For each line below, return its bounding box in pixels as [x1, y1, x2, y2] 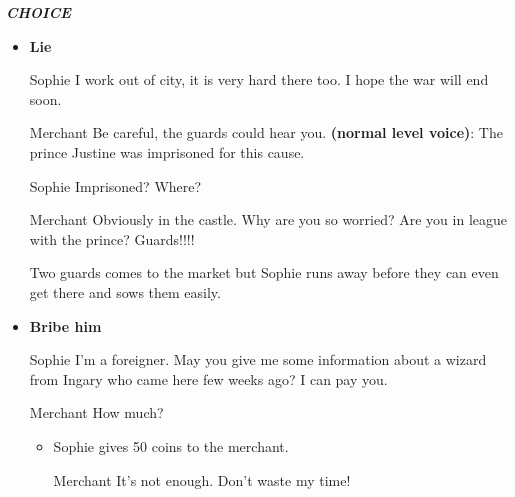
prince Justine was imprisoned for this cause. [29, 141, 305, 162]
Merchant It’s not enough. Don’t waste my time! [53, 469, 351, 490]
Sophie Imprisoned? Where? [29, 175, 202, 196]
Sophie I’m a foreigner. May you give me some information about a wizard [29, 349, 487, 370]
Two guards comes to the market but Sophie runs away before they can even [29, 262, 499, 283]
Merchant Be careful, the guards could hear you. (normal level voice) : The [29, 122, 503, 143]
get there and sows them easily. [29, 281, 221, 302]
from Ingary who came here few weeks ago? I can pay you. [29, 368, 388, 389]
